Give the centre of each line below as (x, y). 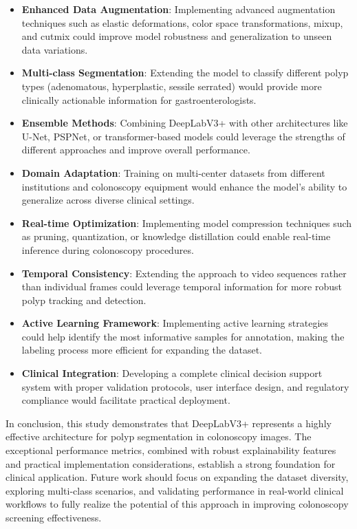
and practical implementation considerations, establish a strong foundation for (171, 463)
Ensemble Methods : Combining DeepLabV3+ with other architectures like (185, 123)
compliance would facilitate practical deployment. (126, 400)
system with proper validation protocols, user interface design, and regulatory (185, 386)
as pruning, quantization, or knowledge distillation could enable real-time (176, 236)
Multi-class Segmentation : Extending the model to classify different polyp (185, 73)
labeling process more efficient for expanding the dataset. (142, 350)
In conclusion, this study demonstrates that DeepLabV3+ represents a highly (169, 423)
